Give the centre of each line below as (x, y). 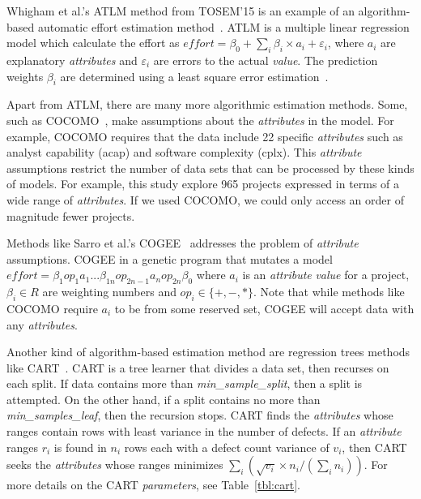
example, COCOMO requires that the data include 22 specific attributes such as (205, 136)
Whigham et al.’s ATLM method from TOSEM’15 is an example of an (181, 11)
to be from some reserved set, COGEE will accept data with (264, 308)
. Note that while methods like (329, 292)
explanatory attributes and (72, 60)
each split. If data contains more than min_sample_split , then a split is (185, 383)
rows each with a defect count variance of (227, 447)
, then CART (374, 447)
